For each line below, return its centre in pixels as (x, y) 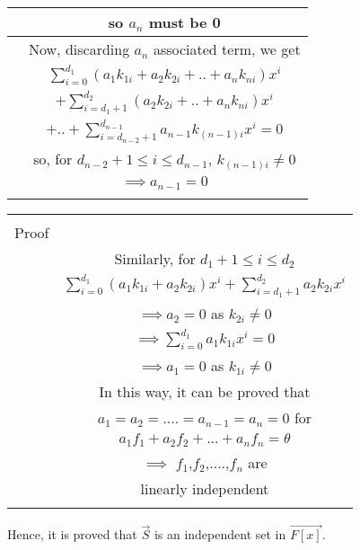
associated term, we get (227, 49)
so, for (53, 159)
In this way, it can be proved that (205, 392)
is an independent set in (220, 534)
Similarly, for (155, 259)
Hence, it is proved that (72, 534)
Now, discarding (79, 49)
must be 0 (184, 22)
